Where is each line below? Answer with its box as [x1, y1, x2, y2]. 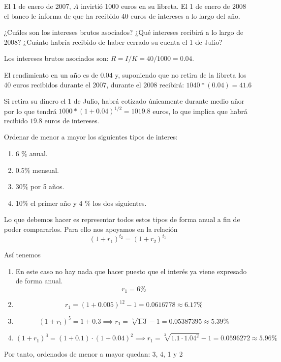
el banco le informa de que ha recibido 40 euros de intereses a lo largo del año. [4, 10, 240, 21]
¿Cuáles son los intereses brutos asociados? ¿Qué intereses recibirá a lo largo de [4, 27, 244, 37]
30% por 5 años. [15, 181, 64, 192]
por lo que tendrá [4, 106, 57, 116]
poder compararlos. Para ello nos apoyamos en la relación [4, 224, 178, 234]
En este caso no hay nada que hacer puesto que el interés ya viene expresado [15, 266, 247, 276]
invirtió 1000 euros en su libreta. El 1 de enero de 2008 [81, 1, 246, 11]
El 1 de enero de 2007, [4, 1, 71, 11]
